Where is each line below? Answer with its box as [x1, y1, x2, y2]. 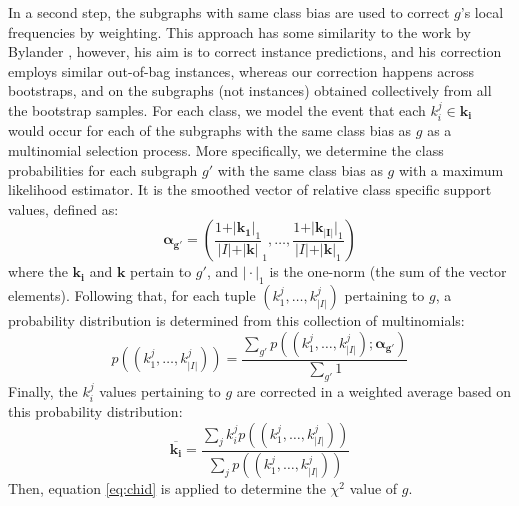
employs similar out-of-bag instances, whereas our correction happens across [8, 60, 474, 81]
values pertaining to [99, 380, 221, 401]
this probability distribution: [8, 401, 183, 421]
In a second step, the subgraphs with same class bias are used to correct [8, 2, 450, 22]
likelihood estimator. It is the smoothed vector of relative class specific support [8, 179, 492, 200]
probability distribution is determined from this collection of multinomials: [8, 310, 465, 331]
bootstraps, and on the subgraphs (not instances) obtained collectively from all [8, 80, 492, 101]
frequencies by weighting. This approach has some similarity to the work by [8, 21, 471, 42]
